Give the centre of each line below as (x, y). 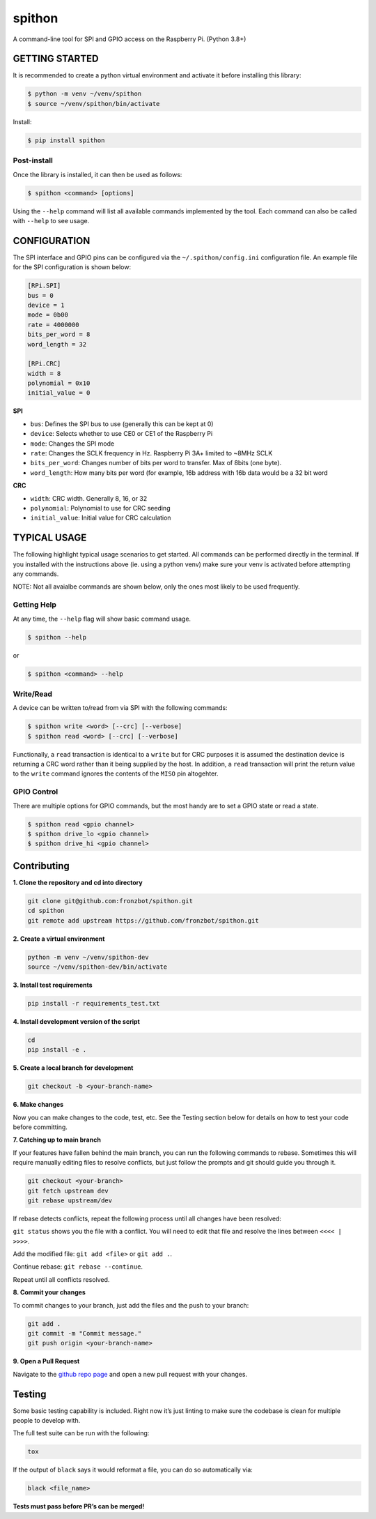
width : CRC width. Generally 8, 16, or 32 (89, 498)
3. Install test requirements (53, 985)
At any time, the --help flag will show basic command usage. (102, 619)
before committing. (40, 1127)
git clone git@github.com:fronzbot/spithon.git (110, 901)
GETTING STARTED (56, 59)
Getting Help (35, 605)
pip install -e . (57, 1050)
